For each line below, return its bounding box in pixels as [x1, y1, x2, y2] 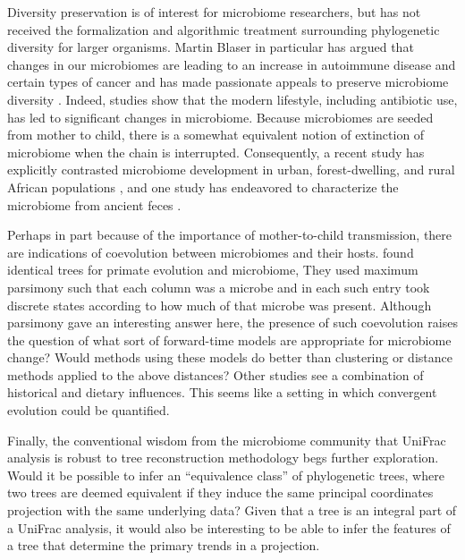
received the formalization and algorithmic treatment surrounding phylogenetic [7, 20, 440, 38]
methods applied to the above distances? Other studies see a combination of [7, 365, 424, 384]
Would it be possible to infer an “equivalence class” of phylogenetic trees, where [7, 465, 444, 484]
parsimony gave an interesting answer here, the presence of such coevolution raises [7, 313, 458, 332]
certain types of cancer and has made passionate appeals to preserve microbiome [7, 72, 449, 91]
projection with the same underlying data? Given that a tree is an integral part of [7, 501, 457, 520]
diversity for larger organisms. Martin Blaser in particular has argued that [7, 38, 414, 56]
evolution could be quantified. [7, 401, 170, 420]
